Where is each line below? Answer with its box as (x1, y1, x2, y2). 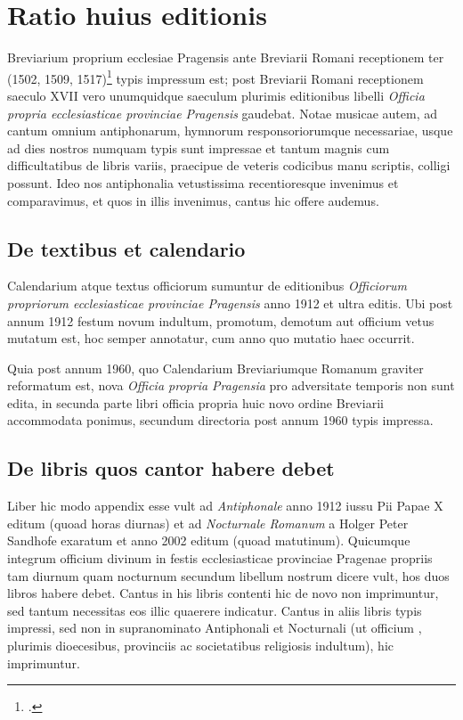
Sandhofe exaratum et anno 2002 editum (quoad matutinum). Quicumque (7, 531, 410, 550)
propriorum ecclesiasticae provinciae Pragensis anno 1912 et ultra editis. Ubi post (7, 293, 453, 312)
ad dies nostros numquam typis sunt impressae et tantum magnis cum (7, 138, 390, 157)
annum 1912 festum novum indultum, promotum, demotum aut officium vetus (7, 311, 435, 330)
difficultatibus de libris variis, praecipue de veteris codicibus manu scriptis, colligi (7, 156, 451, 175)
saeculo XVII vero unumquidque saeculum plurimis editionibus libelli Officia (7, 86, 425, 104)
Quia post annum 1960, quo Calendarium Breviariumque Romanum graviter (7, 358, 424, 377)
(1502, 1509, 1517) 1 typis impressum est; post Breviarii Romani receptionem (7, 66, 424, 87)
